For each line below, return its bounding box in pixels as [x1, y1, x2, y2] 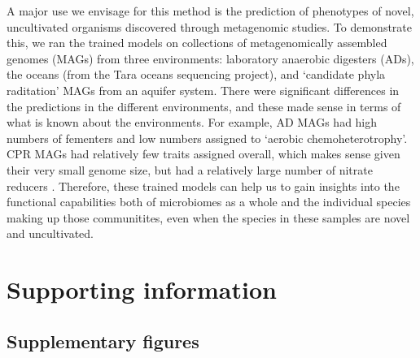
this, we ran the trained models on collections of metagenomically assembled [7, 34, 387, 51]
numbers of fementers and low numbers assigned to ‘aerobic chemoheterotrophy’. [7, 129, 408, 146]
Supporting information [7, 273, 277, 306]
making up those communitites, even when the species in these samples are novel [7, 209, 410, 226]
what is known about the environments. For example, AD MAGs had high [7, 114, 378, 131]
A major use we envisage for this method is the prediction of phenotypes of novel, [7, 2, 414, 19]
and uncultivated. [7, 225, 94, 242]
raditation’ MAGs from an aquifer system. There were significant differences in [7, 81, 400, 98]
